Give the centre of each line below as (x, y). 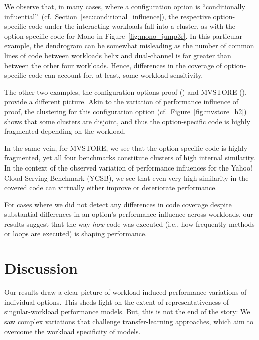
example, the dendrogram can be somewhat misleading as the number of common (129, 45)
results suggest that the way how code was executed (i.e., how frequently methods (129, 223)
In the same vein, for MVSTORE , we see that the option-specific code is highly (126, 148)
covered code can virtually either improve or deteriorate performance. (111, 187)
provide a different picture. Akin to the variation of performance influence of (121, 102)
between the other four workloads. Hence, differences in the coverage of (113, 65)
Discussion (41, 268)
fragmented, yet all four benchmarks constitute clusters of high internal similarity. (130, 158)
